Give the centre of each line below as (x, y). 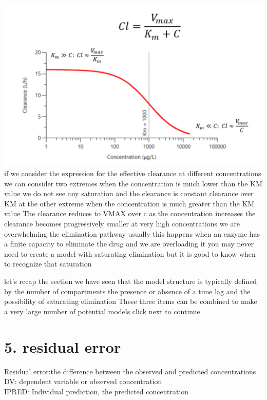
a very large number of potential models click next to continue (102, 311)
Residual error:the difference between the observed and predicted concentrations (130, 371)
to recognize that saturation (48, 264)
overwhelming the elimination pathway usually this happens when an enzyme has (132, 233)
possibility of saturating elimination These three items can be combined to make (131, 301)
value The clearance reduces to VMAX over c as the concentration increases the (130, 213)
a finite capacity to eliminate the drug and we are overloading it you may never (129, 244)
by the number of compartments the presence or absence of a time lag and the (127, 291)
